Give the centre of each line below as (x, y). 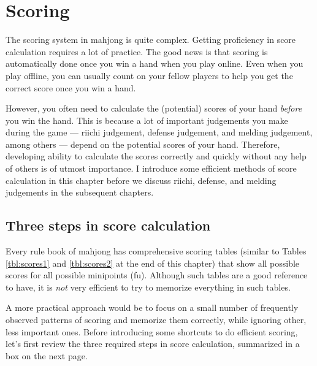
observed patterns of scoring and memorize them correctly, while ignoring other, (156, 320)
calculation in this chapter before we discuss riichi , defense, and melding (141, 180)
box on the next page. (47, 355)
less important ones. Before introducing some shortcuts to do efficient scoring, (152, 331)
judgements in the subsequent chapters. (80, 192)
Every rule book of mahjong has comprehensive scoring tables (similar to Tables (156, 251)
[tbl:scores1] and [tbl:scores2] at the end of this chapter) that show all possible (153, 263)
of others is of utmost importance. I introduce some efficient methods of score (151, 168)
